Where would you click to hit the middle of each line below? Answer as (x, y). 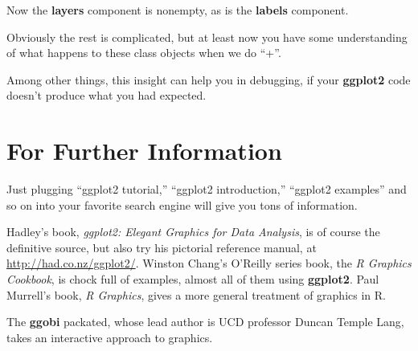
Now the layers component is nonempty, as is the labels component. (178, 10)
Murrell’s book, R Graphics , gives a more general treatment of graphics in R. (196, 294)
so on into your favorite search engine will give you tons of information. (182, 204)
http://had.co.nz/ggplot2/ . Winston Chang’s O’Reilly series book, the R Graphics (209, 263)
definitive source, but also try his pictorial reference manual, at (162, 247)
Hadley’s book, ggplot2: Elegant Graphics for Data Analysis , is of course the (193, 232)
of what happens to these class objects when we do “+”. (144, 53)
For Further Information (144, 151)
